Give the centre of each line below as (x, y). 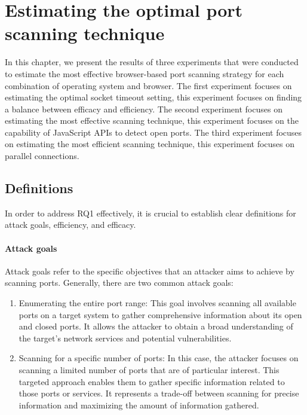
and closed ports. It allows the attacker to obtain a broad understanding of (156, 326)
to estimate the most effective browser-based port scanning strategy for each (145, 73)
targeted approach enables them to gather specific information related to (152, 381)
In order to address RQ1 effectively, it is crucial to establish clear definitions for (151, 213)
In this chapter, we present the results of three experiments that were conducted (152, 62)
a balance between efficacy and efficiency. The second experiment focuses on (144, 109)
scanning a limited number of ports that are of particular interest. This (149, 370)
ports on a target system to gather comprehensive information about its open (160, 314)
